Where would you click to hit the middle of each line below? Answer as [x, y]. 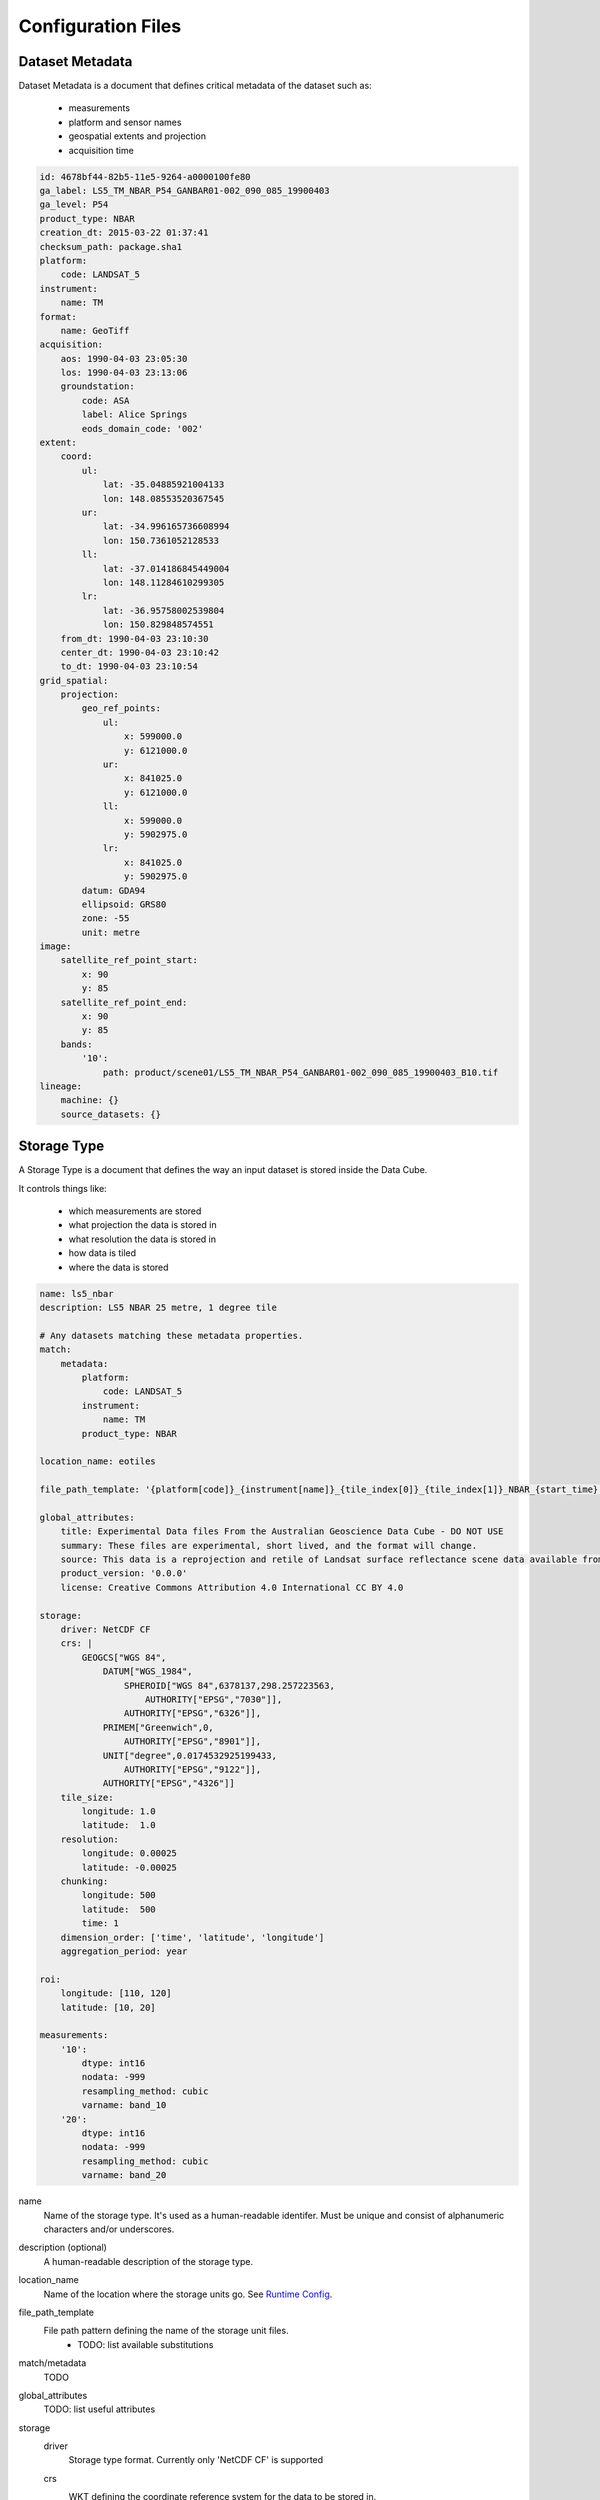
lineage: [61, 1086]
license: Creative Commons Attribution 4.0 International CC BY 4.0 [232, 1587]
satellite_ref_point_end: [124, 1002]
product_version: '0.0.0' [124, 1573]
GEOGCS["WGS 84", [124, 1657]
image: [55, 946]
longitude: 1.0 [119, 1811]
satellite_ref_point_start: [129, 960]
